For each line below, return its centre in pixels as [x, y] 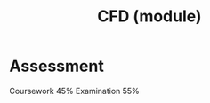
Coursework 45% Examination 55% [74, 91]
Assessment [57, 66]
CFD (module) [149, 16]
